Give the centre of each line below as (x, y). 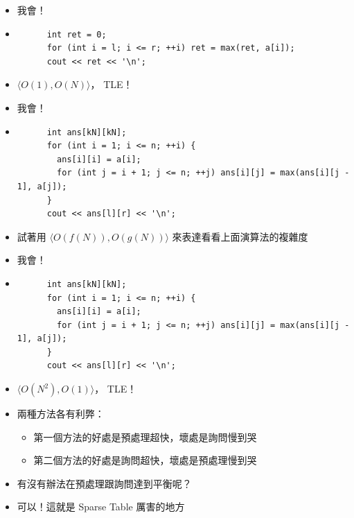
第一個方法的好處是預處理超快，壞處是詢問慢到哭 (145, 437)
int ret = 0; (77, 34)
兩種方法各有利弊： (61, 414)
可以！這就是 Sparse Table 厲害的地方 (101, 507)
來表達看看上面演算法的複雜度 (240, 236)
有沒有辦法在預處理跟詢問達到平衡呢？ (104, 483)
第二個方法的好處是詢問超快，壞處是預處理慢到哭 (145, 460)
